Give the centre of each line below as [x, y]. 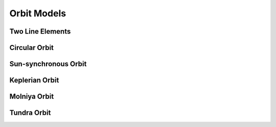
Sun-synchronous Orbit [48, 64]
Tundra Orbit [30, 113]
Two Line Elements [40, 31]
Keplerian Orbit [34, 80]
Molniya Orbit [32, 97]
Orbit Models [38, 13]
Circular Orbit [31, 48]
